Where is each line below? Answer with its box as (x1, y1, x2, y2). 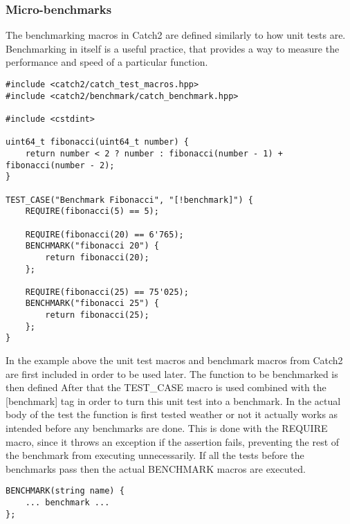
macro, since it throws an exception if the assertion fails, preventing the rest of (6, 434, 340, 449)
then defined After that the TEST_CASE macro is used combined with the (6, 380, 326, 395)
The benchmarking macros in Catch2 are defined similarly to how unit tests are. (6, 28, 346, 42)
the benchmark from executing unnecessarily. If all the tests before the (6, 448, 304, 462)
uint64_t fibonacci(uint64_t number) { (6, 137, 189, 147)
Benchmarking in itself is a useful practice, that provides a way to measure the (6, 41, 340, 55)
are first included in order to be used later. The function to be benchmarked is (6, 366, 338, 381)
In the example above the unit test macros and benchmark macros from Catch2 (6, 353, 343, 368)
